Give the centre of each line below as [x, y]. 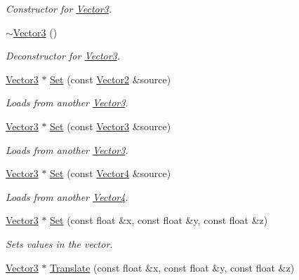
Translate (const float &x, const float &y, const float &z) [172, 267]
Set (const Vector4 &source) [111, 173]
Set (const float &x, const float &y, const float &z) [159, 220]
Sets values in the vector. [59, 243]
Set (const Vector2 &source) [111, 79]
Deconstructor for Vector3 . [63, 56]
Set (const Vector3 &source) [111, 126]
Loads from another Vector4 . [67, 196]
